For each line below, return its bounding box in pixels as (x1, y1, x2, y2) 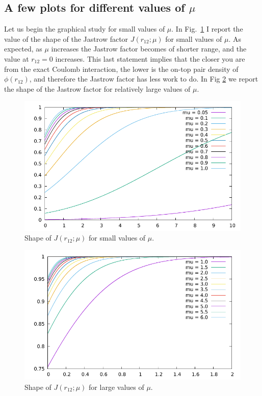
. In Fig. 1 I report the (171, 23, 243, 34)
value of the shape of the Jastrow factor (4, 33, 128, 44)
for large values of (89, 381, 144, 392)
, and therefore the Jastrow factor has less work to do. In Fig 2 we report (29, 73, 258, 84)
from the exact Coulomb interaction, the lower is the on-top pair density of (4, 63, 239, 74)
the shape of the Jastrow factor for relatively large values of (4, 83, 191, 94)
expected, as (4, 43, 42, 54)
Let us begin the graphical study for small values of (4, 23, 165, 34)
